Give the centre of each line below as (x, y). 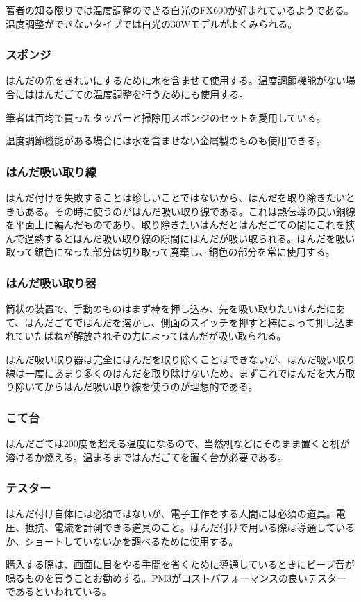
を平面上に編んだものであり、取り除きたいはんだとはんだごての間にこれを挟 (180, 225)
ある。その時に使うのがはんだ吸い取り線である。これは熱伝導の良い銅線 (190, 211)
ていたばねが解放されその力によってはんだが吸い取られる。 (151, 336)
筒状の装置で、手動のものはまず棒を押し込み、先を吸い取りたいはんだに (171, 309)
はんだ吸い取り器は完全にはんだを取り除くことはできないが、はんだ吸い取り (180, 359)
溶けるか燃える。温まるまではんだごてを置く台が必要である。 (146, 457)
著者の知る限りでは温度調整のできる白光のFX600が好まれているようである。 (180, 10)
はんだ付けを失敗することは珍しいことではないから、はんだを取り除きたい (176, 197)
